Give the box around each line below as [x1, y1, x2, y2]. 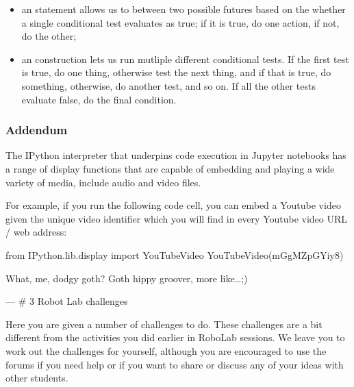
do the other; [21, 29, 77, 43]
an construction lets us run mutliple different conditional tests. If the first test [21, 51, 349, 66]
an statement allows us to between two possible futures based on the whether [21, 2, 346, 16]
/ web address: [5, 225, 67, 239]
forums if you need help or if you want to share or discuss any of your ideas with [5, 357, 344, 371]
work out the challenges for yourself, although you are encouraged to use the [5, 343, 327, 358]
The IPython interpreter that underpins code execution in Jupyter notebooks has [5, 148, 346, 162]
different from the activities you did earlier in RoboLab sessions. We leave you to [5, 330, 345, 345]
